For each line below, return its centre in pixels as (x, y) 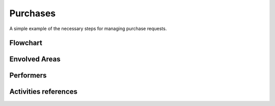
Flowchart (26, 43)
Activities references (44, 92)
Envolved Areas (35, 59)
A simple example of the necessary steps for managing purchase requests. (88, 29)
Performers (28, 76)
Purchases (33, 13)
